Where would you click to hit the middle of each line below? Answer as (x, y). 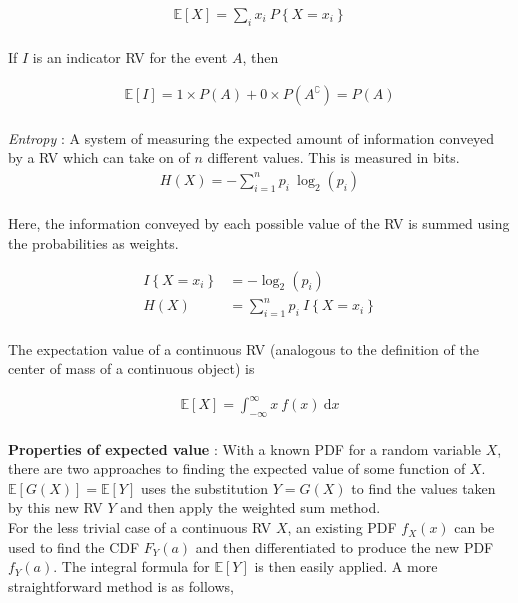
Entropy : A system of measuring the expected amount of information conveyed (251, 137)
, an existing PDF (342, 527)
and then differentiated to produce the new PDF (344, 546)
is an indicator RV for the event (130, 57)
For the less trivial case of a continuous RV (140, 527)
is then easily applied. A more (346, 566)
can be (474, 527)
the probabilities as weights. (93, 243)
